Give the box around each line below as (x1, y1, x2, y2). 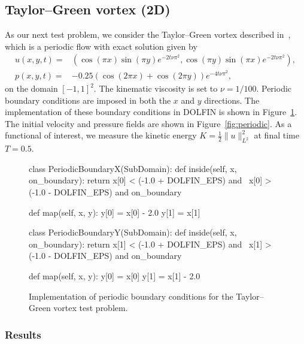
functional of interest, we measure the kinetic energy (5, 129, 197, 141)
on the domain (5, 82, 58, 95)
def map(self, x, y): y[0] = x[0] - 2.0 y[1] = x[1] (29, 206, 200, 218)
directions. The (204, 93, 260, 106)
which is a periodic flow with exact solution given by (5, 40, 197, 52)
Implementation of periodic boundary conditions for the (29, 289, 233, 302)
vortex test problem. (53, 301, 128, 314)
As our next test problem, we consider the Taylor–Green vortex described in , (5, 28, 291, 41)
